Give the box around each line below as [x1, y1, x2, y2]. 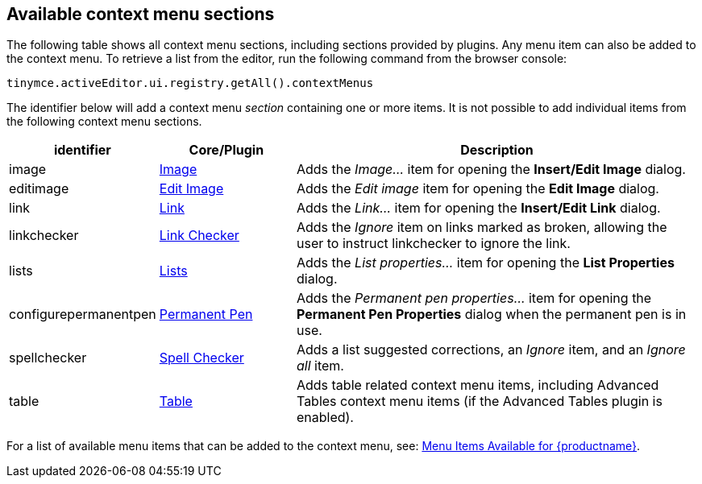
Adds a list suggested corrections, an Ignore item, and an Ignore [296, 341, 686, 358]
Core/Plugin [189, 142, 264, 159]
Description [460, 142, 534, 159]
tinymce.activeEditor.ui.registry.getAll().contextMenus [6, 77, 374, 90]
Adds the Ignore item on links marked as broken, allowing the [296, 219, 667, 236]
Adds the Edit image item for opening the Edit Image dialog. [296, 180, 659, 197]
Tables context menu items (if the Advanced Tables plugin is [296, 393, 663, 410]
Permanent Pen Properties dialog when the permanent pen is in [296, 306, 687, 323]
